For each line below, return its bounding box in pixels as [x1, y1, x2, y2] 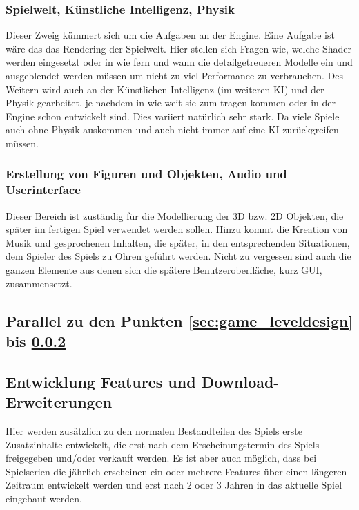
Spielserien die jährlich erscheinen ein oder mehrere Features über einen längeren [6, 464, 347, 478]
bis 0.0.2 [6, 330, 66, 352]
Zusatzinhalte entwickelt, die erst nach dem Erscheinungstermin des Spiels [6, 437, 320, 451]
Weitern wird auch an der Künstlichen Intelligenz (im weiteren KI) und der [6, 82, 324, 96]
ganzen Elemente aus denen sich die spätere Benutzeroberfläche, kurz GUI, [6, 263, 322, 277]
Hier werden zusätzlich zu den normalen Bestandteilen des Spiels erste [6, 424, 303, 438]
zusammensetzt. [6, 276, 72, 290]
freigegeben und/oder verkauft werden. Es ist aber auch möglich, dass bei [6, 451, 317, 465]
